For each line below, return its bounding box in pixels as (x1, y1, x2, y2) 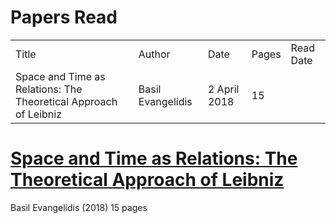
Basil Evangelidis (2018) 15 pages (10, 201, 148, 213)
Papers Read (10, 6, 118, 29)
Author (138, 47, 171, 61)
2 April (207, 82, 240, 96)
